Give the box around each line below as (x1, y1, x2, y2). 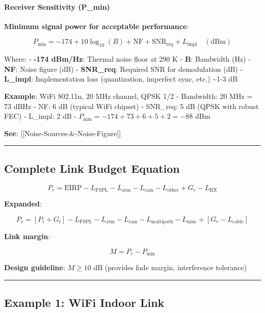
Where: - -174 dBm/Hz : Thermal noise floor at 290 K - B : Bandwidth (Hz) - (4, 54, 251, 64)
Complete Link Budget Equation (4, 160, 180, 176)
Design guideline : (4, 262, 65, 273)
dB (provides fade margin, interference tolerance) (93, 262, 247, 273)
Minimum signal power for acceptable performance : (4, 20, 189, 31)
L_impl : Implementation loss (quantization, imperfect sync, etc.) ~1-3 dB (4, 73, 238, 84)
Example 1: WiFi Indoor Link (4, 295, 165, 310)
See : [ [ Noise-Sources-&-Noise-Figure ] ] (4, 127, 121, 138)
